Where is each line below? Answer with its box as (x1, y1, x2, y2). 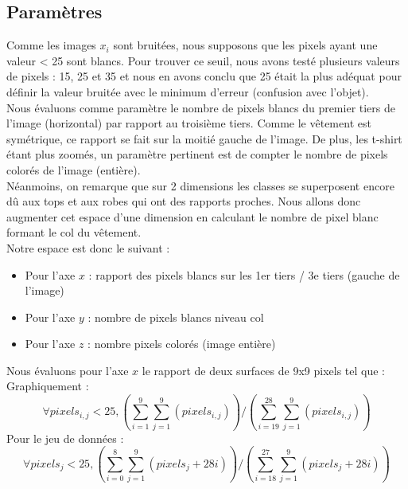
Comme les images (6, 37, 96, 53)
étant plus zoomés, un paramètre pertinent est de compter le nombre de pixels (6, 146, 388, 162)
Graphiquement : (6, 378, 89, 394)
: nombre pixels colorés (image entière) (87, 335, 276, 352)
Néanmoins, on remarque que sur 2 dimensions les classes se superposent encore (6, 177, 394, 194)
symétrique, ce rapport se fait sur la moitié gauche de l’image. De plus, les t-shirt (6, 130, 402, 147)
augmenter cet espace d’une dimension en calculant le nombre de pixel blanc (6, 208, 379, 225)
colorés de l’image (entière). (6, 161, 141, 178)
